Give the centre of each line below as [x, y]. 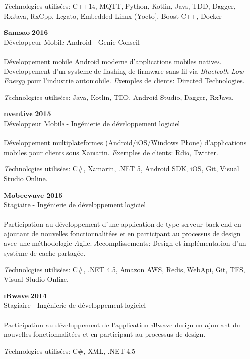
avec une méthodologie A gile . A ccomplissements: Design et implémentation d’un [125, 243]
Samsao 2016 [26, 32]
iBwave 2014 [25, 295]
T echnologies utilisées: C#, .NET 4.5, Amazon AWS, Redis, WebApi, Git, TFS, [125, 269]
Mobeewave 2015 [33, 195]
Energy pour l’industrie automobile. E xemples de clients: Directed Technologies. [124, 81]
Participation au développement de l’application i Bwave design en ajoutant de [122, 324]
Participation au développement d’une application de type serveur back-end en [123, 224]
